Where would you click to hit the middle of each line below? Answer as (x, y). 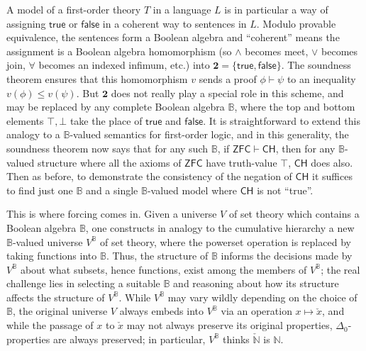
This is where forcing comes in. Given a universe (112, 214)
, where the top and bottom (295, 107)
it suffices (332, 176)
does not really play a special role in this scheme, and (227, 93)
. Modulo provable (296, 23)
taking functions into (52, 256)
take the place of (106, 120)
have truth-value (242, 162)
